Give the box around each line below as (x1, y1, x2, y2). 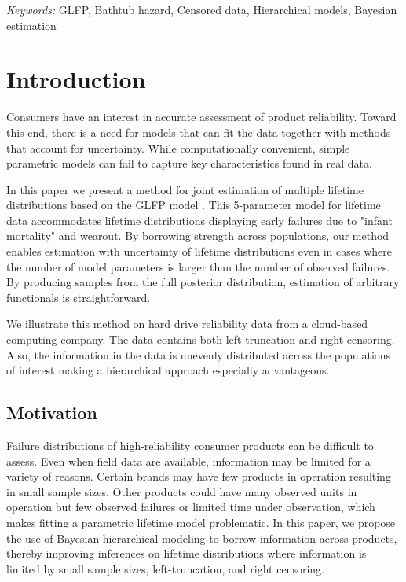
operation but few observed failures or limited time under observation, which (6, 499, 375, 515)
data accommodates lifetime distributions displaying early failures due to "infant (6, 212, 393, 228)
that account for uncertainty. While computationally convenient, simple (6, 139, 350, 156)
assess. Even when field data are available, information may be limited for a (6, 452, 371, 469)
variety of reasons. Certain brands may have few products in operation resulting (6, 468, 391, 484)
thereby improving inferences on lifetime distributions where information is (6, 545, 367, 562)
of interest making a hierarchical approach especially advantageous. (6, 362, 330, 378)
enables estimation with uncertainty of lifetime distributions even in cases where (6, 243, 392, 260)
